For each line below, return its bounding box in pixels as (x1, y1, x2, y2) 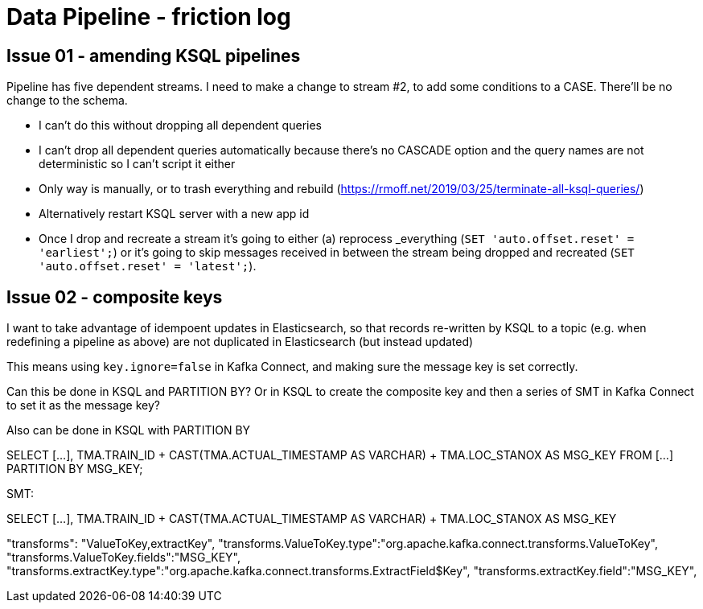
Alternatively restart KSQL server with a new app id (39, 207, 310, 221)
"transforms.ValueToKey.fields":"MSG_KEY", (6, 550, 240, 565)
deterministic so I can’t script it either (39, 157, 236, 171)
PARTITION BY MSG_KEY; (6, 462, 143, 476)
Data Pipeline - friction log (6, 3, 291, 31)
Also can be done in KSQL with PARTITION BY (6, 423, 251, 438)
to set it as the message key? (6, 398, 160, 413)
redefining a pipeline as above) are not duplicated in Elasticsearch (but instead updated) (6, 335, 474, 349)
